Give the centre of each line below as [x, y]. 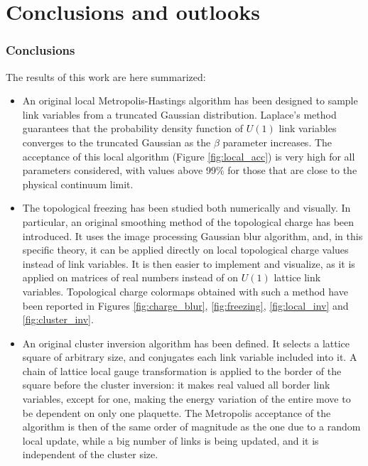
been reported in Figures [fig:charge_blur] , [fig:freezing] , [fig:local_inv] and [185, 305]
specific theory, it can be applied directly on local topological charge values [185, 250]
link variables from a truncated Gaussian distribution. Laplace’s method [179, 114]
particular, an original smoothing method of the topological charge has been [188, 221]
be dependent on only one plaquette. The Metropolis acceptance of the [177, 412]
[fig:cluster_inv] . [58, 319]
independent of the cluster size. [90, 454]
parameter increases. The [277, 142]
